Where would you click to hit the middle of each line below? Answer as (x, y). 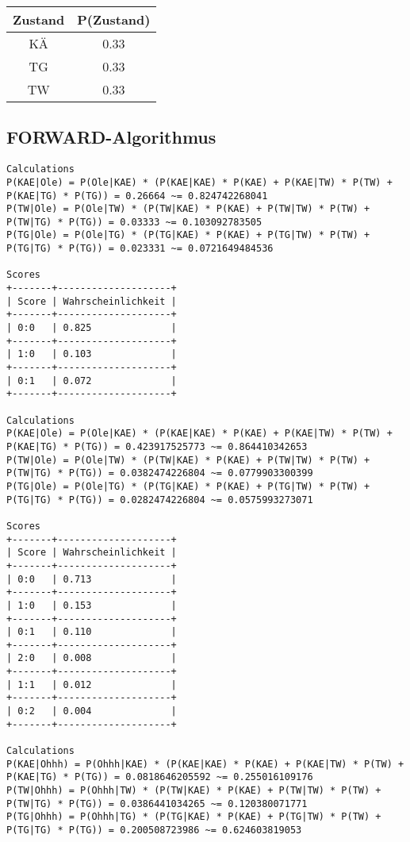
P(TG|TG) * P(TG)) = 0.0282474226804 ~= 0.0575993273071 (160, 500)
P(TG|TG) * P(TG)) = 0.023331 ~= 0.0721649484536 (140, 249)
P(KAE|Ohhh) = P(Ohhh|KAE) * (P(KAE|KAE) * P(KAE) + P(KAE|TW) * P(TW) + (205, 764)
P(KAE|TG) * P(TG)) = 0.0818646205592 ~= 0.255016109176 (160, 777)
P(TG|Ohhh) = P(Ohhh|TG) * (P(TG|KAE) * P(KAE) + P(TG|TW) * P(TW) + (194, 817)
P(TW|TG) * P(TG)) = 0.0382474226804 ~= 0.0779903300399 (160, 473)
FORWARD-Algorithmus (111, 137)
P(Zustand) (114, 19)
